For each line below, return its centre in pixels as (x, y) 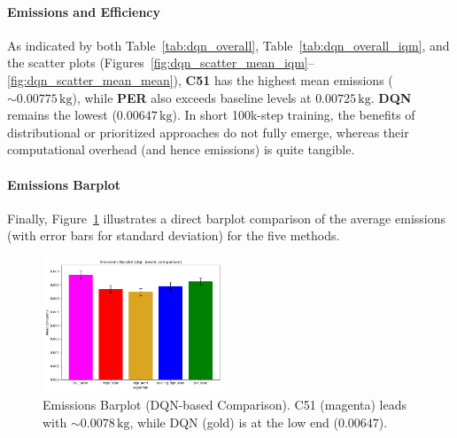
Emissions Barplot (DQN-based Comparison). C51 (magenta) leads (225, 405)
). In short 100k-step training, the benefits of (294, 115)
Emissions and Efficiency (84, 11)
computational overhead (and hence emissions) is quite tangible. (181, 149)
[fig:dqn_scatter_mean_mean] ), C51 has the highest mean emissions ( (200, 79)
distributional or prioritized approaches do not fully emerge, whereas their (208, 132)
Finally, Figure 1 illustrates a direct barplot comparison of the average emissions (226, 218)
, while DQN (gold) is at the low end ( (234, 422)
